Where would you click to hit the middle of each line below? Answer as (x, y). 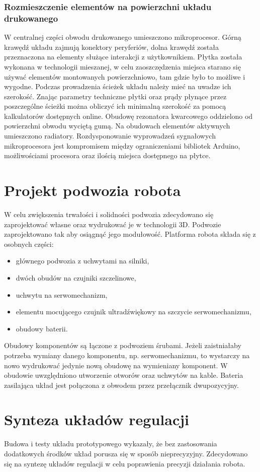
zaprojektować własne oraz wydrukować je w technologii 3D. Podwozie (113, 224)
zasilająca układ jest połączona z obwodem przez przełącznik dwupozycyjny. (121, 385)
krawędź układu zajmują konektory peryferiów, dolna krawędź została (111, 47)
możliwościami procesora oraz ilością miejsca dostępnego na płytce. (107, 155)
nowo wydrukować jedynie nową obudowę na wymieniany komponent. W (116, 365)
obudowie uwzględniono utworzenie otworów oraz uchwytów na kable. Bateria (124, 375)
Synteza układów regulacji (97, 419)
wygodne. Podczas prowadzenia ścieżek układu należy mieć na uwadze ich (118, 86)
